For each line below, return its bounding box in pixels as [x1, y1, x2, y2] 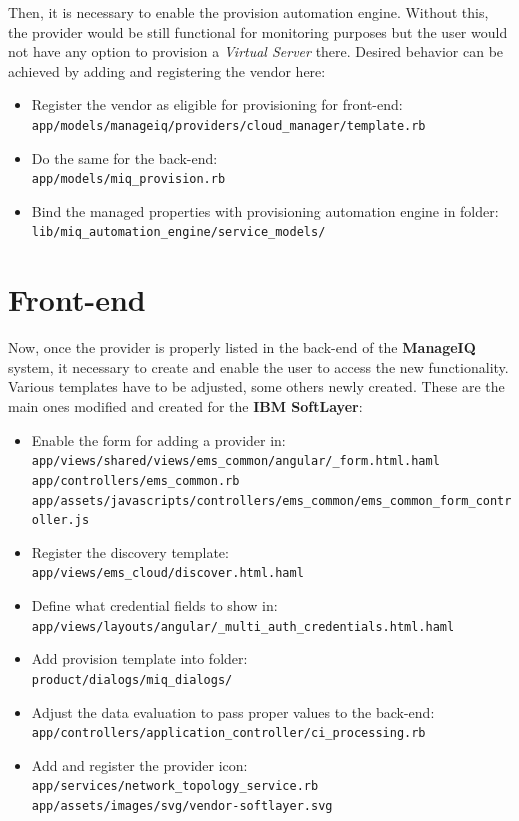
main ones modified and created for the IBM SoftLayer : [8, 396, 363, 417]
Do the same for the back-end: [31, 147, 218, 168]
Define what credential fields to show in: [31, 595, 278, 616]
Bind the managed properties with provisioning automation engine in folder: [31, 200, 499, 221]
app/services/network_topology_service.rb [31, 779, 319, 794]
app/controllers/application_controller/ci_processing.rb [31, 726, 426, 741]
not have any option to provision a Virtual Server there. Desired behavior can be [8, 41, 504, 62]
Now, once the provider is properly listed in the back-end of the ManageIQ [8, 337, 476, 358]
